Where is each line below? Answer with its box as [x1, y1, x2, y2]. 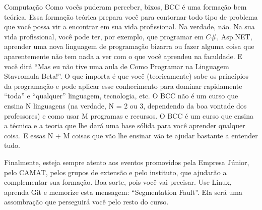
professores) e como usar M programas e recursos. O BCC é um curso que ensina [4, 110, 253, 121]
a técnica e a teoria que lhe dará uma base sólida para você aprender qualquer [4, 120, 245, 131]
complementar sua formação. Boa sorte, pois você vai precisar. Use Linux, [4, 177, 232, 187]
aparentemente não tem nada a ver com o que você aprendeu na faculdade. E [4, 50, 242, 61]
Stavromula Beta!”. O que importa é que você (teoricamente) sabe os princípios [4, 71, 249, 81]
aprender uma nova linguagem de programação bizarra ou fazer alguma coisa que [4, 41, 254, 51]
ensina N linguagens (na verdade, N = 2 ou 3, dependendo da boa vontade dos [4, 100, 247, 111]
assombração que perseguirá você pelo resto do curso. [4, 196, 169, 207]
